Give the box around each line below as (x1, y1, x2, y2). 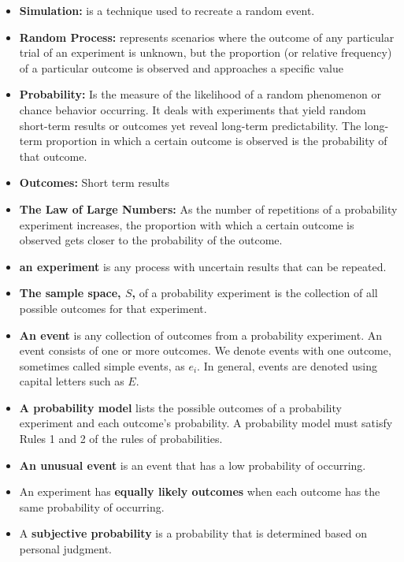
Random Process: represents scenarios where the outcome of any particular (19, 28, 395, 45)
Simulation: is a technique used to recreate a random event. (19, 2, 315, 18)
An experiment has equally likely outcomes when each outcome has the (19, 483, 380, 500)
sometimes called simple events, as (19, 357, 185, 374)
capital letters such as (19, 373, 124, 389)
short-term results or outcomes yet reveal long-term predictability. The (19, 117, 361, 133)
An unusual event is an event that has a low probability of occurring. (19, 456, 366, 473)
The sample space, (19, 285, 121, 301)
